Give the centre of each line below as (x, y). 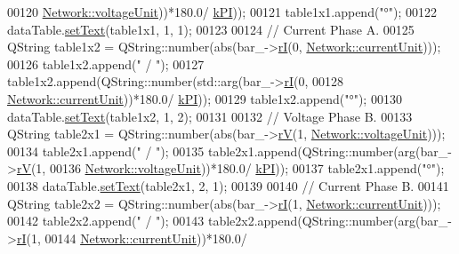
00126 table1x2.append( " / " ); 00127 (106, 63)
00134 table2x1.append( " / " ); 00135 (106, 151)
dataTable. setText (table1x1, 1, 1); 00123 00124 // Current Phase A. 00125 (211, 29)
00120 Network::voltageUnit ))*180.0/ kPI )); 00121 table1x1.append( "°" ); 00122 (222, 12)
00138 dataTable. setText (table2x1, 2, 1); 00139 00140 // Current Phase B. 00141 (228, 185)
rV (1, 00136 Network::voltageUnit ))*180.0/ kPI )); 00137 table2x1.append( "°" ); (230, 168)
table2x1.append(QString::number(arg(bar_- (330, 151)
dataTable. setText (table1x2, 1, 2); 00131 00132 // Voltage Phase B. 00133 (210, 116)
